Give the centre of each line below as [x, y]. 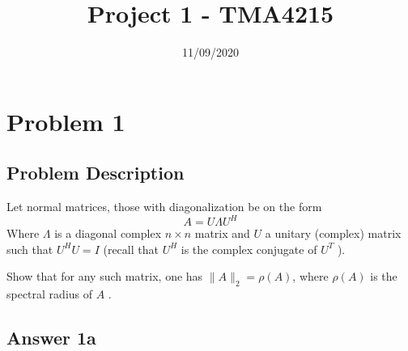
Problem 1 [66, 121]
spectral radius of [50, 294]
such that [30, 249]
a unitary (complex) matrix [333, 233]
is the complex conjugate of [249, 249]
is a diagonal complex [108, 233]
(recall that [131, 249]
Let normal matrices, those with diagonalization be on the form [164, 207]
